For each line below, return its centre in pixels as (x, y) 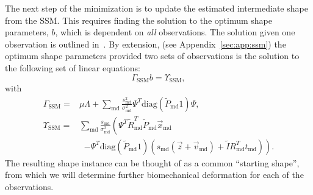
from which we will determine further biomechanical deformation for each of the (154, 175)
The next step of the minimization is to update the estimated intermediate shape (156, 8)
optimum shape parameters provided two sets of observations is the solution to (152, 56)
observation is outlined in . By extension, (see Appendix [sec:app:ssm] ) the (146, 44)
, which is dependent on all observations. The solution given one (175, 32)
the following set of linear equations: (73, 67)
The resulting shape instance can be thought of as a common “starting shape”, (152, 162)
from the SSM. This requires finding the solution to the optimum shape (139, 20)
